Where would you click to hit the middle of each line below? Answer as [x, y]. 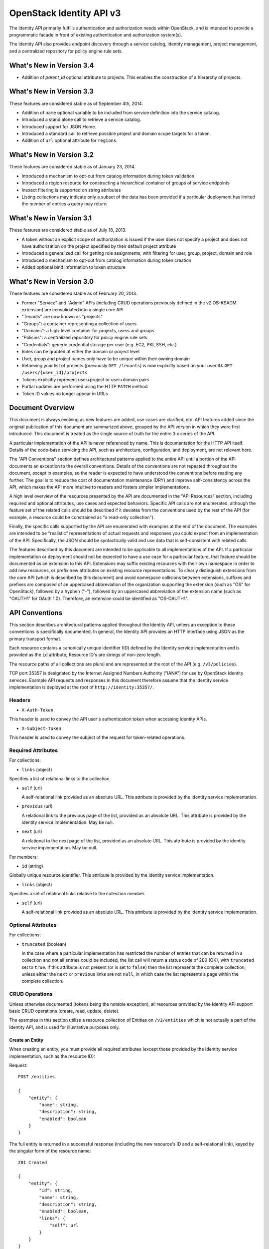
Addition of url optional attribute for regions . [69, 140]
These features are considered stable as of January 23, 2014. [72, 167]
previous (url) [37, 806]
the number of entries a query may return [64, 204]
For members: [24, 857]
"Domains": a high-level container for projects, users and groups [88, 331]
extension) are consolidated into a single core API [73, 309]
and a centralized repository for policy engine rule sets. [66, 51]
